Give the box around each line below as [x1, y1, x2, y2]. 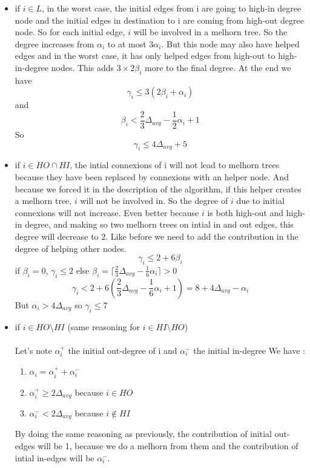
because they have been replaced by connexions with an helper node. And [15, 171, 289, 183]
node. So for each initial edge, [15, 25, 125, 38]
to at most [107, 37, 147, 50]
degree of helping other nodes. [15, 242, 127, 254]
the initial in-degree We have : [193, 344, 305, 356]
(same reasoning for [67, 320, 140, 333]
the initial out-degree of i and [68, 344, 177, 356]
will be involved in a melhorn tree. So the [133, 25, 288, 38]
